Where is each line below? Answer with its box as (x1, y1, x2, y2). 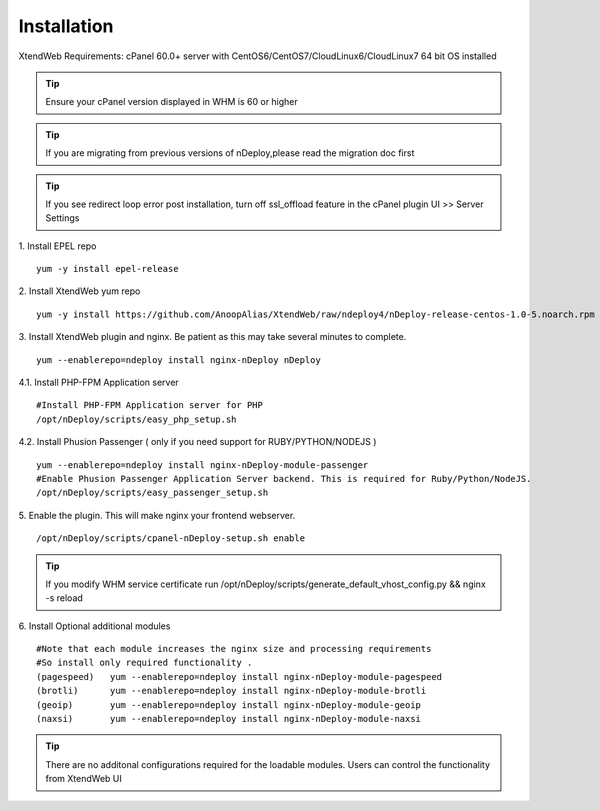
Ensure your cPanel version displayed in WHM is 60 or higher (45, 96, 299, 108)
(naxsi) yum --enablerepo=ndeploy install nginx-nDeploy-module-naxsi (36, 713, 422, 725)
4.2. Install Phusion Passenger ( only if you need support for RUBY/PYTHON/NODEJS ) (18, 436, 377, 448)
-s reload (45, 592, 84, 604)
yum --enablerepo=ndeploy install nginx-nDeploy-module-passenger (36, 459, 369, 470)
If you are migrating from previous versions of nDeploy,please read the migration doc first (45, 147, 415, 159)
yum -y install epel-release (36, 263, 179, 275)
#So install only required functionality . (36, 657, 253, 669)
